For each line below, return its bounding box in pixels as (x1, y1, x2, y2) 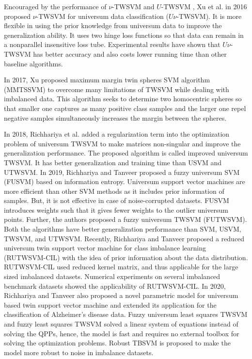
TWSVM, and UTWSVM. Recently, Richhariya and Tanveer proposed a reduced (4, 233, 245, 243)
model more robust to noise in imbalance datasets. (4, 347, 154, 357)
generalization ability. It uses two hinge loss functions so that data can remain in (4, 30, 244, 40)
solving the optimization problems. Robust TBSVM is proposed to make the (4, 338, 231, 348)
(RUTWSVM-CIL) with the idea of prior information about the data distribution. (4, 252, 248, 262)
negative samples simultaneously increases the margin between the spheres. (4, 112, 227, 123)
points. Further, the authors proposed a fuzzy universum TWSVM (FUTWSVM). (4, 214, 247, 224)
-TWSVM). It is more (176, 11, 242, 21)
